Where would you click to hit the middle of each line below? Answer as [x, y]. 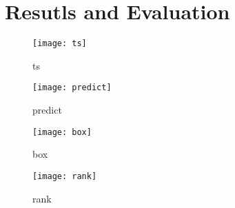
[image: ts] [60, 44]
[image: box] [62, 132]
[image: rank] [65, 176]
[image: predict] [72, 88]
